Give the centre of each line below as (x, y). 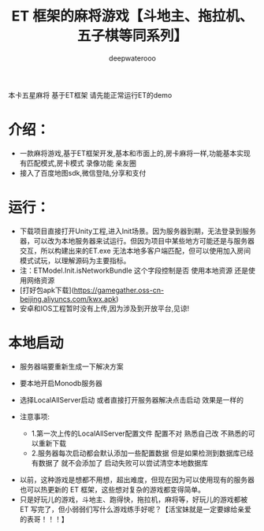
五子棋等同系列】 (132, 36)
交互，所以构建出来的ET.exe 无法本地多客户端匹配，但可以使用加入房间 (135, 251)
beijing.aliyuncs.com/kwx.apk (68, 299)
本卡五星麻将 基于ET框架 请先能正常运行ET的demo (90, 95)
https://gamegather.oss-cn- (119, 290)
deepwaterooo (132, 58)
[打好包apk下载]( (47, 290)
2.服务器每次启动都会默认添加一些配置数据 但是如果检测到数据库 (136, 453)
